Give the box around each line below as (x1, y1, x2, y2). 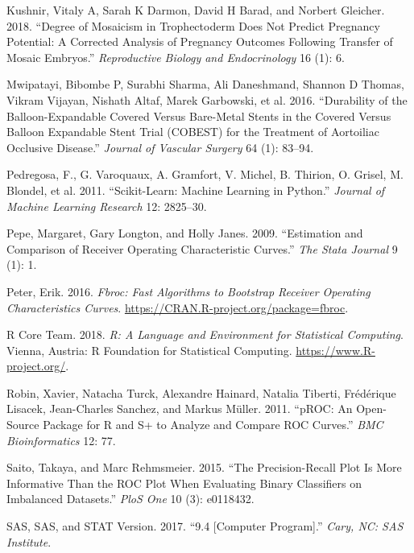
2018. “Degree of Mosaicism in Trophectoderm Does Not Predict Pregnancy (6, 17, 380, 34)
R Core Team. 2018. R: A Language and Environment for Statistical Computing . (6, 326, 404, 343)
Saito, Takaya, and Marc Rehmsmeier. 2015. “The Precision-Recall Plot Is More (6, 459, 402, 476)
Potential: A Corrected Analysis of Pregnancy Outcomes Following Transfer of (6, 33, 393, 50)
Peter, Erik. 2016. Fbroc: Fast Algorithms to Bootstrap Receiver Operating (6, 283, 371, 299)
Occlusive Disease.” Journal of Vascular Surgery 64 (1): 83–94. (6, 138, 314, 155)
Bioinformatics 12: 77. (6, 431, 116, 448)
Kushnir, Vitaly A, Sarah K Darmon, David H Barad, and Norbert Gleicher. (6, 2, 385, 18)
